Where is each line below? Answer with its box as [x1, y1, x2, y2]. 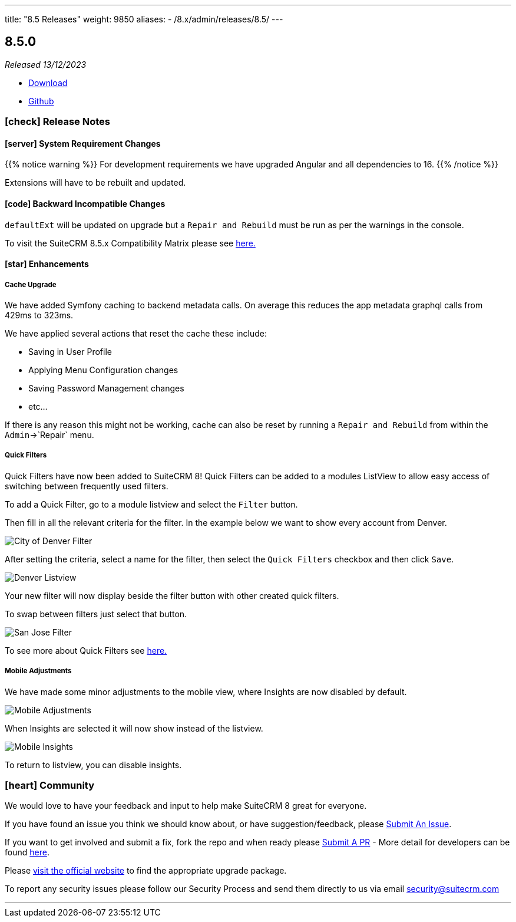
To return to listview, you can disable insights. [5, 759, 182, 770]
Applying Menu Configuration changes [28, 365, 178, 376]
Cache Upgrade [5, 280, 57, 289]
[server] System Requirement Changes [5, 138, 161, 149]
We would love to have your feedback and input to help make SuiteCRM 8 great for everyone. [5, 801, 367, 811]
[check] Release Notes [5, 116, 110, 128]
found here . [5, 847, 49, 858]
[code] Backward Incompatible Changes [5, 199, 166, 209]
